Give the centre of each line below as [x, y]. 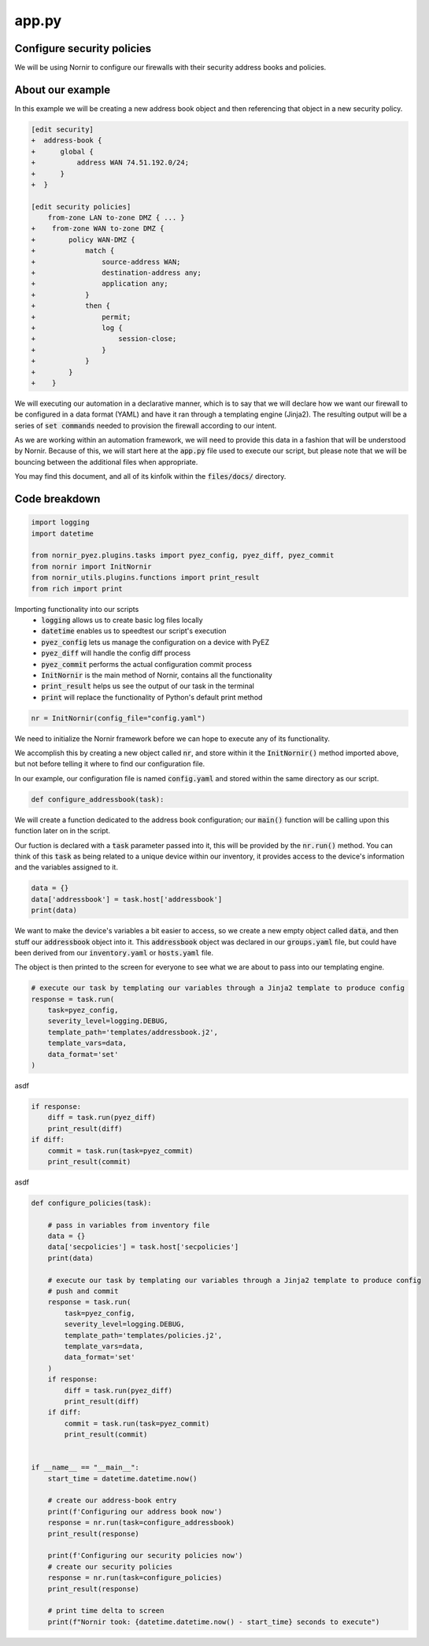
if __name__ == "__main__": [85, 1468]
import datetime [63, 533]
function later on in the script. [62, 831]
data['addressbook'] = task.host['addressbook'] [127, 899]
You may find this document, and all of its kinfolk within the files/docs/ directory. [150, 476]
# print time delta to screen [106, 1611]
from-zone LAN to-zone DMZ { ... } [116, 218]
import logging [60, 523]
